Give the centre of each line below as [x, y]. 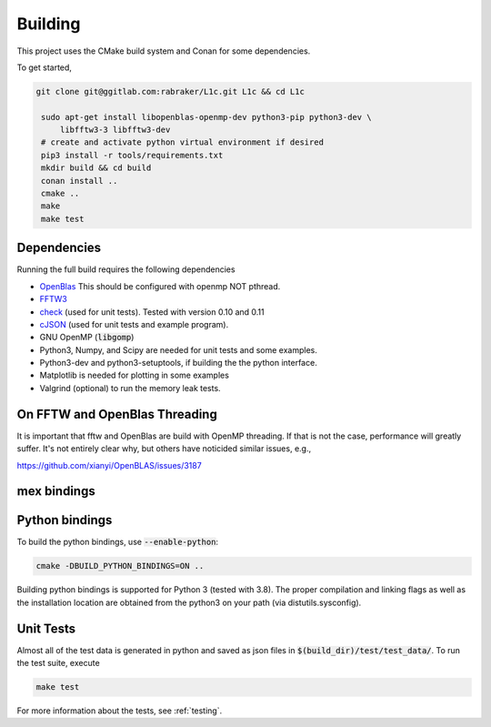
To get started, [45, 67]
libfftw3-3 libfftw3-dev [115, 130]
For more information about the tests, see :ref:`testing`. [120, 711]
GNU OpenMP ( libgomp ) [87, 338]
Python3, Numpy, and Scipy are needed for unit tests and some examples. [178, 349]
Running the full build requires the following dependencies [126, 269]
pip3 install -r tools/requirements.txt [132, 155]
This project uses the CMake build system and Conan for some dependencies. [164, 51]
